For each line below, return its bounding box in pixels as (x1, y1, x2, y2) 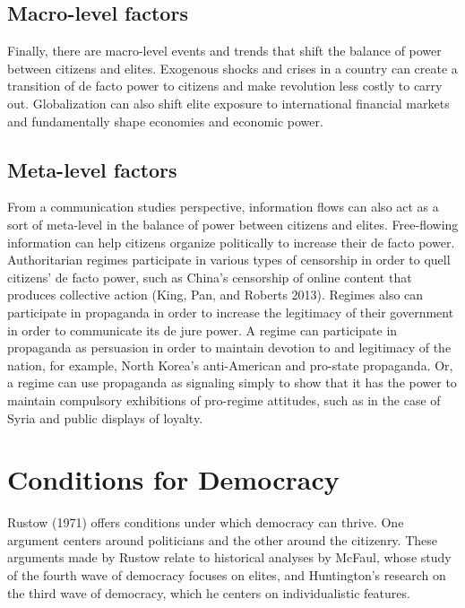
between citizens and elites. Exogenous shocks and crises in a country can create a (7, 58, 458, 77)
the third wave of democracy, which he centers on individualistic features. (7, 583, 410, 602)
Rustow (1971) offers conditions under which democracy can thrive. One (7, 513, 404, 532)
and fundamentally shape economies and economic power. (7, 111, 323, 130)
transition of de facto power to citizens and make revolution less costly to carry (7, 76, 443, 95)
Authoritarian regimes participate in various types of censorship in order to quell (7, 250, 451, 269)
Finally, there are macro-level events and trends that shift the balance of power (7, 41, 442, 60)
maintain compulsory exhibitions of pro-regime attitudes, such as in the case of (7, 390, 441, 409)
